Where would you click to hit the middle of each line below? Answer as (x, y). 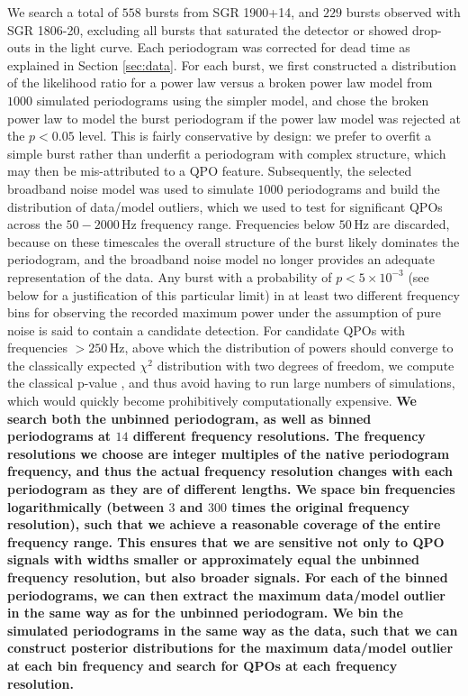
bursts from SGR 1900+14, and (232, 12)
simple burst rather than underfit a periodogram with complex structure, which (227, 153)
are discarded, (411, 224)
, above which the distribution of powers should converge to (289, 348)
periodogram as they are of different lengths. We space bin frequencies (231, 489)
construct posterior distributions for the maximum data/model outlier (230, 648)
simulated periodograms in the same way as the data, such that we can (233, 630)
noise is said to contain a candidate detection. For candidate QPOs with (207, 330)
